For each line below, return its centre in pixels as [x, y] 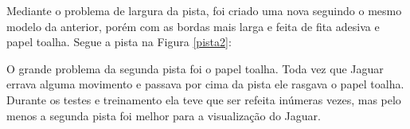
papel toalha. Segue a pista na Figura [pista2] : [119, 42]
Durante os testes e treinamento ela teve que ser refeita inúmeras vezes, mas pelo [204, 99]
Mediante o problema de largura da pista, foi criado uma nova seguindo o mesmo [204, 10]
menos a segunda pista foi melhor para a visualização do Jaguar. [164, 115]
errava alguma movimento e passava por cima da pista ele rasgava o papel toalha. [205, 84]
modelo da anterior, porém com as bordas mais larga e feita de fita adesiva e [193, 26]
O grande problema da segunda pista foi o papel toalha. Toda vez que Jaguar [195, 68]
